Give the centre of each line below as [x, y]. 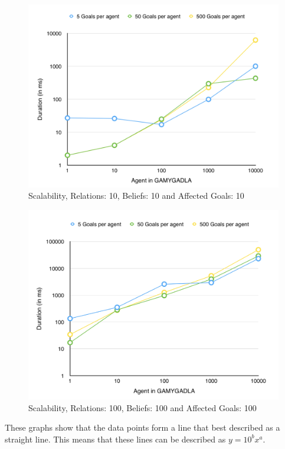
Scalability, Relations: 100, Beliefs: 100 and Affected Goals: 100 [142, 407]
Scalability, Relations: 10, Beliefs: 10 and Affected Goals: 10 [136, 196]
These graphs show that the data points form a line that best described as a [142, 427]
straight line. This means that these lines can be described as [115, 439]
